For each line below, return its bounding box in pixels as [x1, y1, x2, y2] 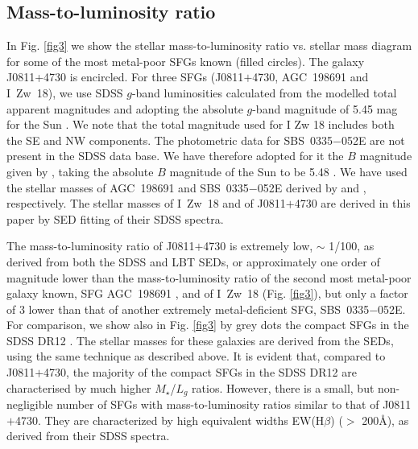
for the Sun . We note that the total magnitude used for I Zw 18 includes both [6, 116, 395, 133]
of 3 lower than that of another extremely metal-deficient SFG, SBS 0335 [6, 300, 370, 317]
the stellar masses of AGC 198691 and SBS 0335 [6, 179, 249, 196]
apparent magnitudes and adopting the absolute [6, 100, 243, 117]
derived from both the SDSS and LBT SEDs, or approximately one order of [6, 253, 380, 270]
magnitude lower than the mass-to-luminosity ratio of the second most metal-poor [6, 269, 412, 286]
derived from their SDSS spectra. [6, 427, 170, 444]
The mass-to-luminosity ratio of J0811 [6, 237, 195, 254]
